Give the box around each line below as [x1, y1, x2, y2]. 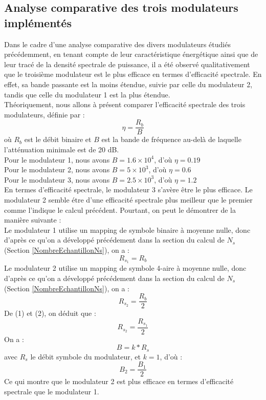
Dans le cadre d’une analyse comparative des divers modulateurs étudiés [4, 38, 231, 49]
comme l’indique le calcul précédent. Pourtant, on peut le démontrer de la [4, 204, 236, 215]
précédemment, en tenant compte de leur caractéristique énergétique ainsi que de [4, 49, 258, 59]
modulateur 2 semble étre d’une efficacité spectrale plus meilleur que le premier [4, 194, 253, 205]
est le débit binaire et [24, 134, 92, 145]
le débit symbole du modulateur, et [30, 351, 141, 362]
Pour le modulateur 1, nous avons [4, 154, 110, 165]
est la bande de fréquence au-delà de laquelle [101, 134, 241, 145]
